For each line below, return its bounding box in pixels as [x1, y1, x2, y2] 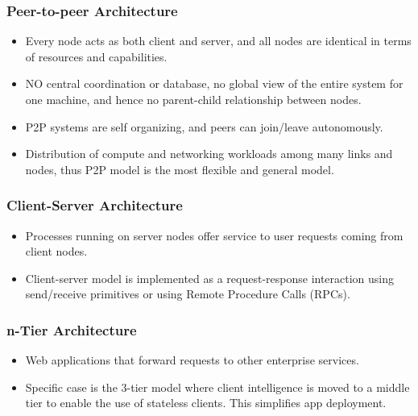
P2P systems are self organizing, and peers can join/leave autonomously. [25, 118, 383, 135]
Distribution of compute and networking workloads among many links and [25, 145, 393, 162]
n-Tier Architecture [6, 319, 137, 339]
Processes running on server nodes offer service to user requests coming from [25, 227, 404, 243]
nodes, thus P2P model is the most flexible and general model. [25, 160, 334, 177]
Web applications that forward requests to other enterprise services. [25, 352, 359, 368]
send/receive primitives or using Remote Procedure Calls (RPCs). [25, 285, 350, 302]
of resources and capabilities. [25, 48, 168, 64]
